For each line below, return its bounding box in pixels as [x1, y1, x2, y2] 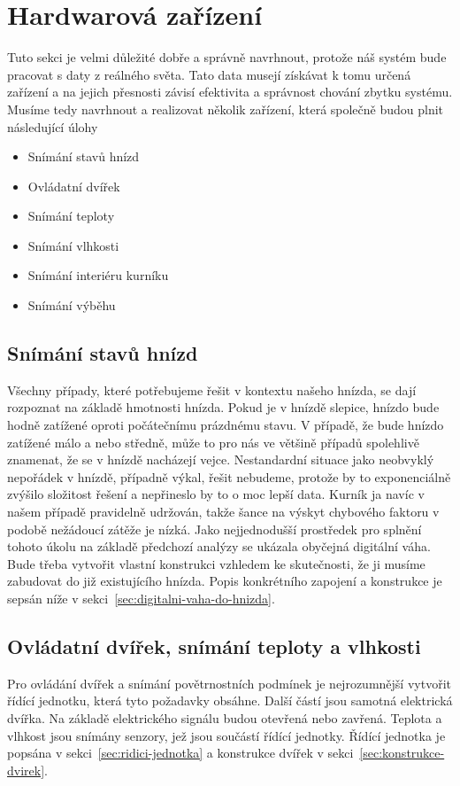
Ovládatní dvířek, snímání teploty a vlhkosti [7, 632, 421, 659]
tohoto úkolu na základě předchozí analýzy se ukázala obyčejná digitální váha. [7, 537, 431, 556]
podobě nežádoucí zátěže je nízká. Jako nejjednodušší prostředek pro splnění [7, 519, 422, 538]
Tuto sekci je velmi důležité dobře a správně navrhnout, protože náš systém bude [7, 48, 447, 66]
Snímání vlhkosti [27, 236, 119, 254]
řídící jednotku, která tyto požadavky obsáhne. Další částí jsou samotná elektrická [7, 691, 453, 710]
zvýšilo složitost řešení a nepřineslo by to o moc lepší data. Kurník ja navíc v [7, 485, 425, 503]
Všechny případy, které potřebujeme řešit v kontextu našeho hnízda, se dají [7, 380, 417, 399]
